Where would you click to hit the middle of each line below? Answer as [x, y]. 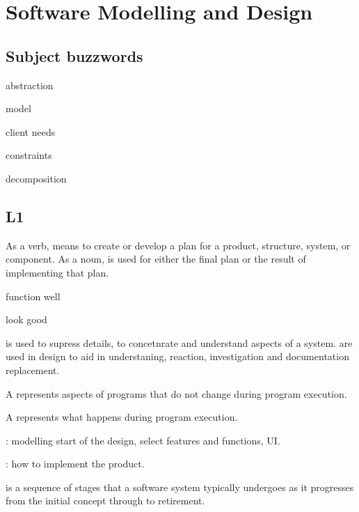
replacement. [33, 370]
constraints [29, 155]
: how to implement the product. [75, 464]
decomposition [36, 178]
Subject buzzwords [74, 55]
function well [33, 296]
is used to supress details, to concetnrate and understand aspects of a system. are [179, 342]
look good [26, 319]
